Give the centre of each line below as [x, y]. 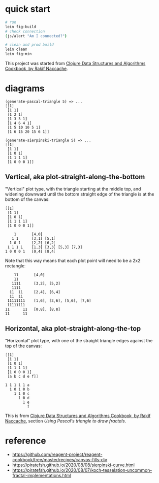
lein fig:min [18, 54]
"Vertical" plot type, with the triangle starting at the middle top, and [73, 189]
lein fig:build [21, 27]
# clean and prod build [30, 45]
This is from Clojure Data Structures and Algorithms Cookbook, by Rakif [78, 416]
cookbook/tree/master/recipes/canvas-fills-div [60, 459]
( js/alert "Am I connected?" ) [36, 36]
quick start [28, 9]
